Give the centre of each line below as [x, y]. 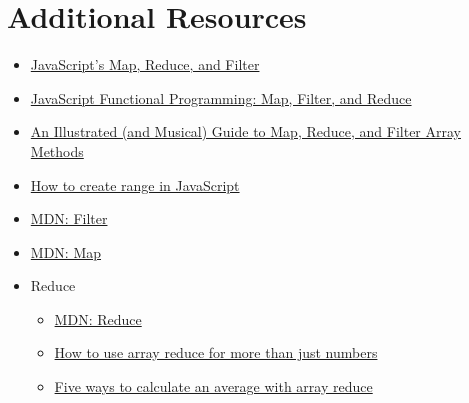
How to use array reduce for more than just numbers [216, 352]
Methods [57, 150]
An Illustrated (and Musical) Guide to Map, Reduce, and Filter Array [245, 131]
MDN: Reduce [98, 318]
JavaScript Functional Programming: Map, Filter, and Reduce [221, 97]
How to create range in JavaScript [135, 184]
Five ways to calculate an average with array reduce [213, 386]
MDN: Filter [69, 218]
